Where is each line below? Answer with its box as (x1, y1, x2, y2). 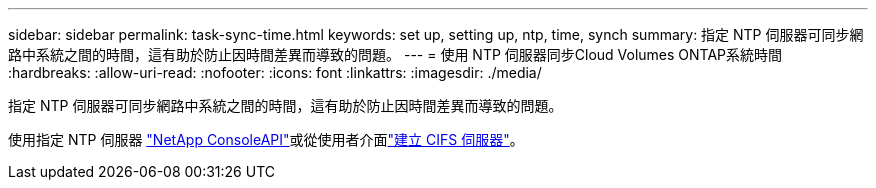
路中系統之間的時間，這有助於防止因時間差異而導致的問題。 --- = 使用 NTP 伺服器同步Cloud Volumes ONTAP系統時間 (8, 46, 783, 63)
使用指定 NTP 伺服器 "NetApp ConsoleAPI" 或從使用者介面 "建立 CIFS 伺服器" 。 (8, 131, 524, 148)
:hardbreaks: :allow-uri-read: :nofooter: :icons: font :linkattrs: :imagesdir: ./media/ (8, 64, 542, 81)
